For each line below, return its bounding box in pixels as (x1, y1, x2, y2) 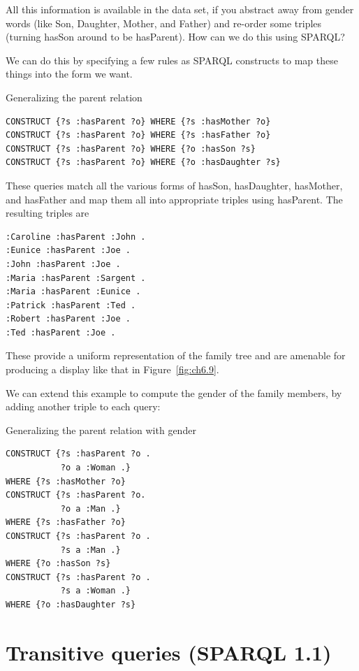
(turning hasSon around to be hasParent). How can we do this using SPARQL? (6, 29, 345, 44)
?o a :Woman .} (60, 463, 131, 473)
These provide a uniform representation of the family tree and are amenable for (6, 348, 346, 363)
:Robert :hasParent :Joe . (6, 314, 131, 324)
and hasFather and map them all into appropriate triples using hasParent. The (6, 192, 343, 206)
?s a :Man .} (60, 544, 121, 555)
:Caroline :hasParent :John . (6, 231, 146, 242)
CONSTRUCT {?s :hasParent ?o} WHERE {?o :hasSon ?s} (6, 143, 256, 154)
